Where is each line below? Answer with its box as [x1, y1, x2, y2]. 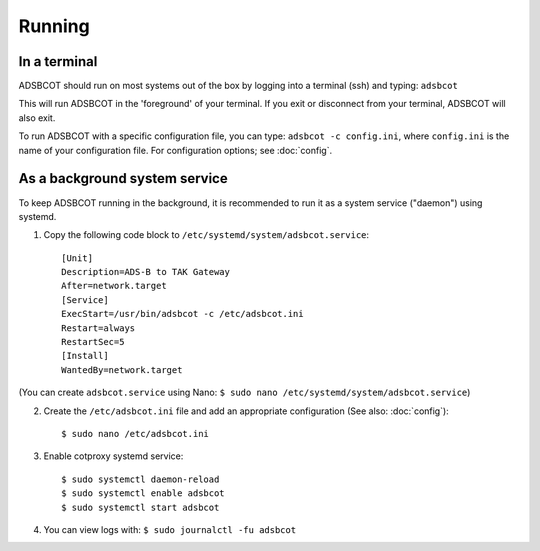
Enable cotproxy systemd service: [43, 450, 184, 462]
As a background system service [18, 170, 229, 187]
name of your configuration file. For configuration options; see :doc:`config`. [18, 144, 333, 156]
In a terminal [18, 53, 98, 70]
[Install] [61, 350, 109, 362]
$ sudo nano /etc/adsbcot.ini [61, 428, 210, 439]
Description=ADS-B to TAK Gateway [61, 266, 230, 278]
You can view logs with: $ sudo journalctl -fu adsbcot [43, 523, 297, 535]
